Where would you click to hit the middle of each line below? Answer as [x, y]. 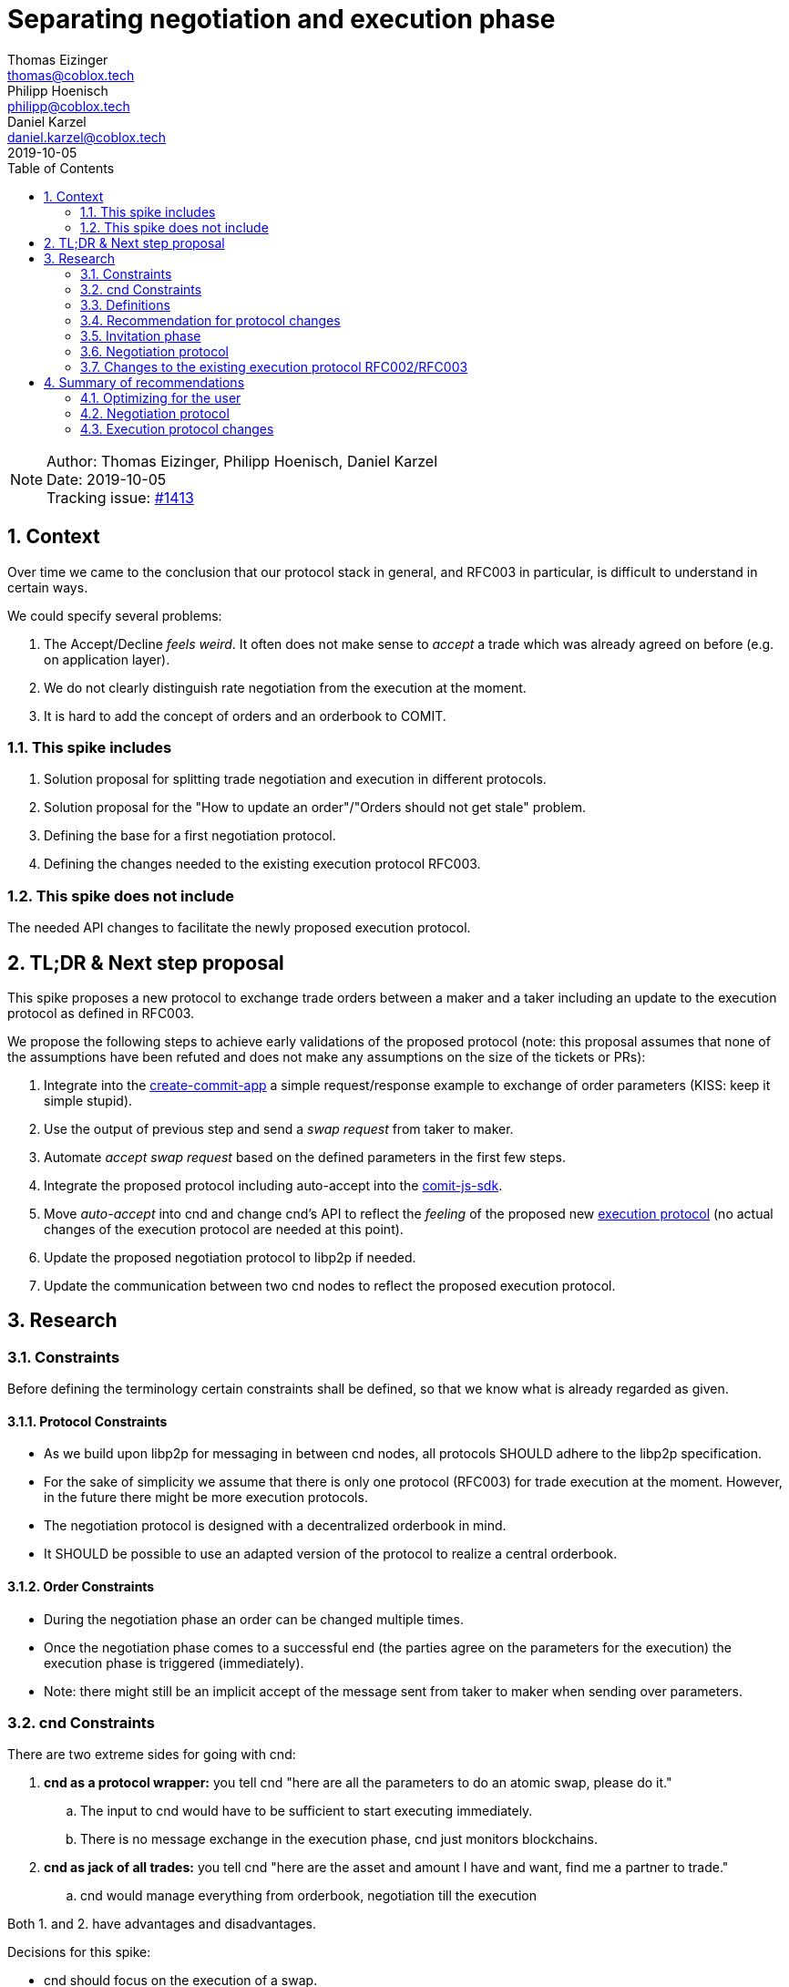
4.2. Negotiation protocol [155, 413]
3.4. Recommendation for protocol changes [210, 320]
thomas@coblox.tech [71, 75]
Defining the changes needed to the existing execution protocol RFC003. [262, 864]
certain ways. [48, 587]
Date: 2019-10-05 [107, 479]
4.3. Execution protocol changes [177, 428]
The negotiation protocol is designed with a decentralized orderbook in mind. [275, 1526]
